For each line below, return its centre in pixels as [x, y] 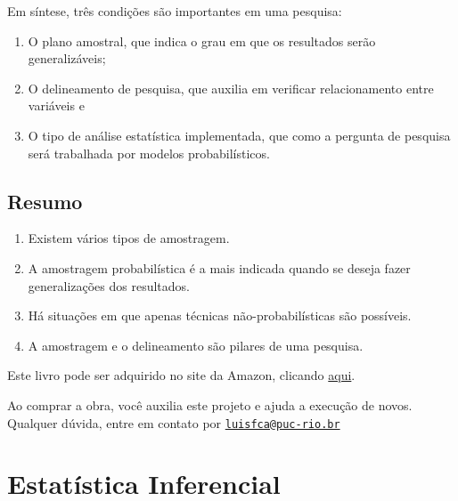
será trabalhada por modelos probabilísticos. [149, 153]
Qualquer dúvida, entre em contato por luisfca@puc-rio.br [174, 422]
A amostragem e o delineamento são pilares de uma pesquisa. [196, 345]
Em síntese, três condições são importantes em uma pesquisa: [175, 11]
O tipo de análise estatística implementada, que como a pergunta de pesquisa [239, 135]
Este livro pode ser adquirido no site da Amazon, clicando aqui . [181, 375]
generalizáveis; [67, 58]
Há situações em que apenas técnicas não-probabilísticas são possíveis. [220, 315]
